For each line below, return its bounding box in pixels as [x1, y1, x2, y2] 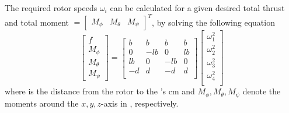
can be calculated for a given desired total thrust [110, 2, 285, 13]
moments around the [5, 97, 79, 109]
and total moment [5, 16, 69, 28]
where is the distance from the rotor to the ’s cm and [5, 85, 195, 97]
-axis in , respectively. [101, 97, 179, 109]
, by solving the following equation [152, 16, 275, 28]
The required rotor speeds [5, 2, 98, 13]
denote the [242, 85, 281, 97]
